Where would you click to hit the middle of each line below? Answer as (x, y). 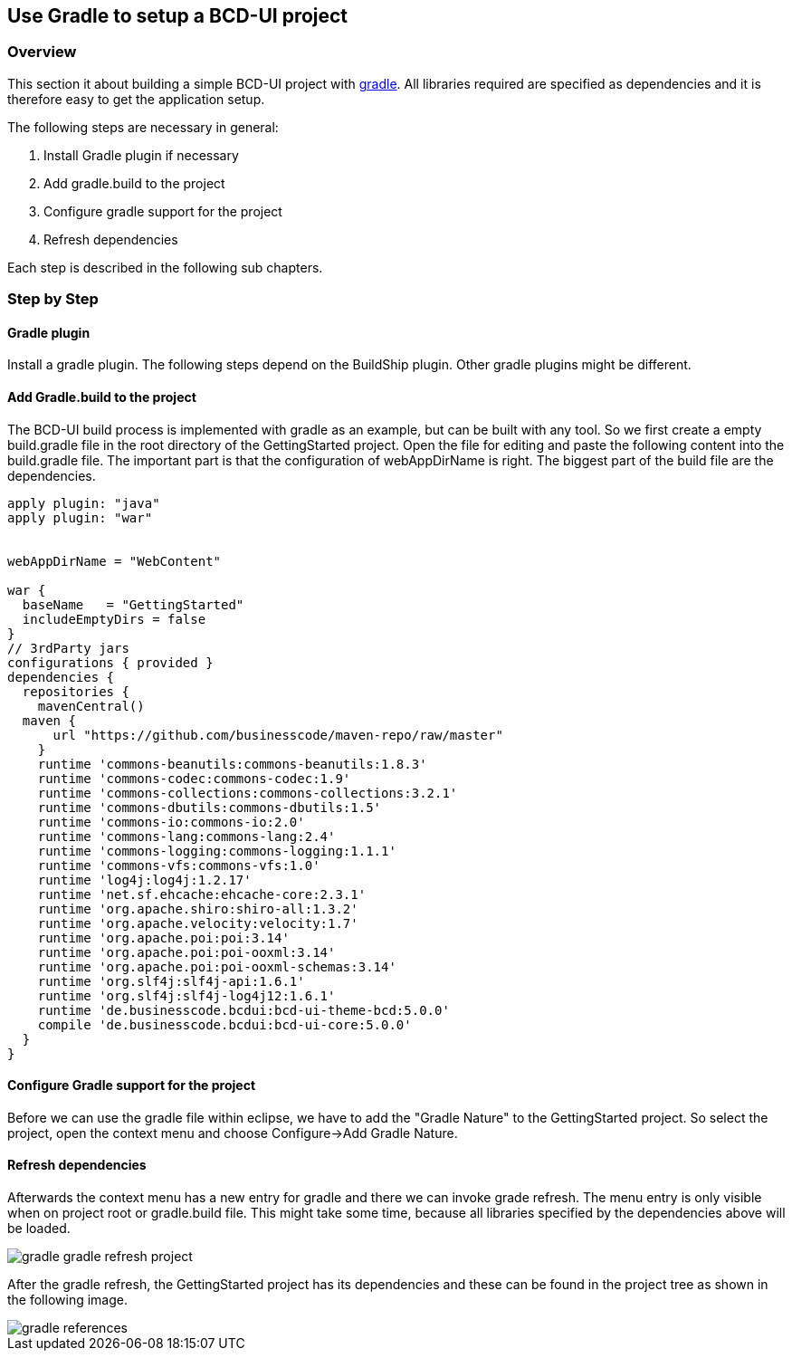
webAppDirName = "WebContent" (115, 561)
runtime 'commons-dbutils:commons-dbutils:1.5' (210, 807)
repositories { (76, 691)
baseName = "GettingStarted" (133, 604)
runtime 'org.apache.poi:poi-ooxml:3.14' (186, 952)
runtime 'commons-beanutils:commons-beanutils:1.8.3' (232, 764)
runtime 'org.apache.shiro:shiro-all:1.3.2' (198, 909)
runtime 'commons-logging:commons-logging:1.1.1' (217, 851)
